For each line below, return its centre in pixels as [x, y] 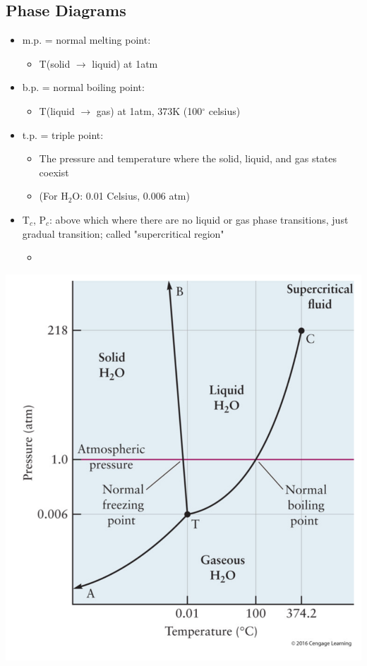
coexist [54, 172]
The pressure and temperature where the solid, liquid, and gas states [188, 158]
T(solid [55, 63]
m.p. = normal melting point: [86, 40]
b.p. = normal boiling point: [83, 87]
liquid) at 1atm [125, 63]
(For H [54, 196]
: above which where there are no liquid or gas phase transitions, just [199, 219]
